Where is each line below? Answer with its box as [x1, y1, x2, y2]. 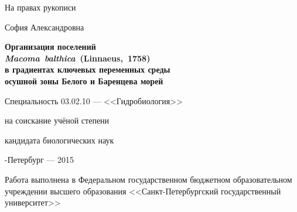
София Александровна [5, 20, 84, 33]
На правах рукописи [5, 1, 76, 13]
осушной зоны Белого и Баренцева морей [5, 74, 163, 87]
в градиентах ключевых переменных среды [5, 63, 170, 76]
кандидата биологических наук [5, 134, 114, 146]
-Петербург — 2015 [5, 153, 74, 166]
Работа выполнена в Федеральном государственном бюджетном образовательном [5, 173, 292, 185]
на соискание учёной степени [5, 114, 110, 126]
